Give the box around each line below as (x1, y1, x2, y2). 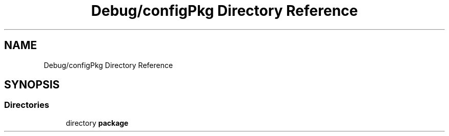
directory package (66, 118, 129, 127)
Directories (4, 100, 49, 110)
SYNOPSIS (4, 78, 60, 92)
